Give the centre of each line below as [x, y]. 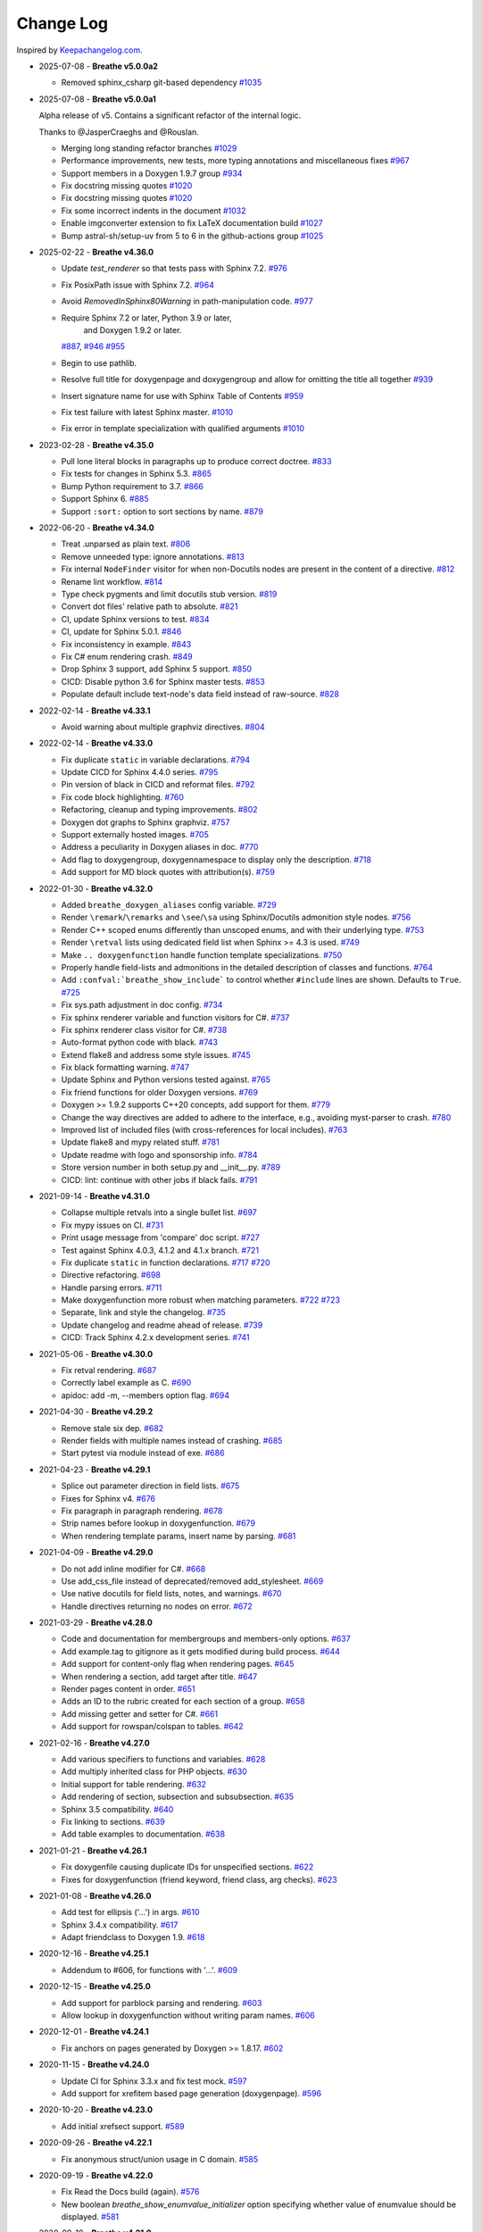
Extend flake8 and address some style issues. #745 [156, 1054]
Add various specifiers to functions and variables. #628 [163, 1759]
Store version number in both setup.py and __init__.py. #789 [171, 1167]
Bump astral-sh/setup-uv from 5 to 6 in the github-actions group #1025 [192, 236]
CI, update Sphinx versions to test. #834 [135, 619]
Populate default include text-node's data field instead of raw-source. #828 [200, 694]
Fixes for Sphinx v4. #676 [108, 1498]
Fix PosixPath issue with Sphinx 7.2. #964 [137, 285]
